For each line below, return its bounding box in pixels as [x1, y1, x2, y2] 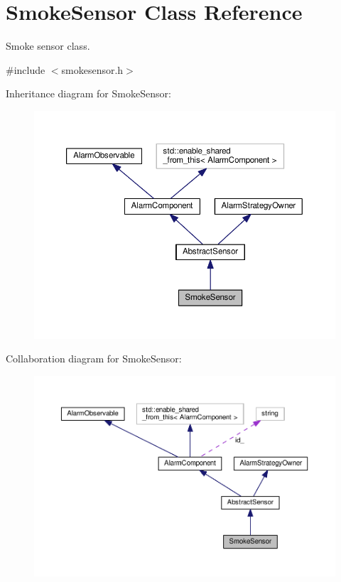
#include [6, 62, 45, 77]
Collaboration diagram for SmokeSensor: [6, 351, 182, 366]
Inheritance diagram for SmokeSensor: [6, 86, 171, 101]
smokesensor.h [61, 62, 124, 77]
